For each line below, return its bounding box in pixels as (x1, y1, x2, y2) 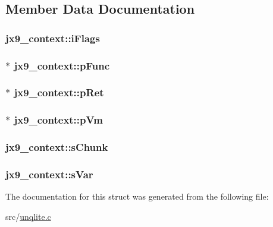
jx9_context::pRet (14, 85, 104, 100)
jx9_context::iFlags (5, 30, 100, 45)
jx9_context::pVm (14, 112, 103, 127)
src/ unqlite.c (5, 210, 51, 222)
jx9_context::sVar (5, 166, 93, 181)
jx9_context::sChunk (5, 140, 108, 155)
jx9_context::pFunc (14, 58, 110, 72)
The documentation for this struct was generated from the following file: (5, 190, 269, 203)
